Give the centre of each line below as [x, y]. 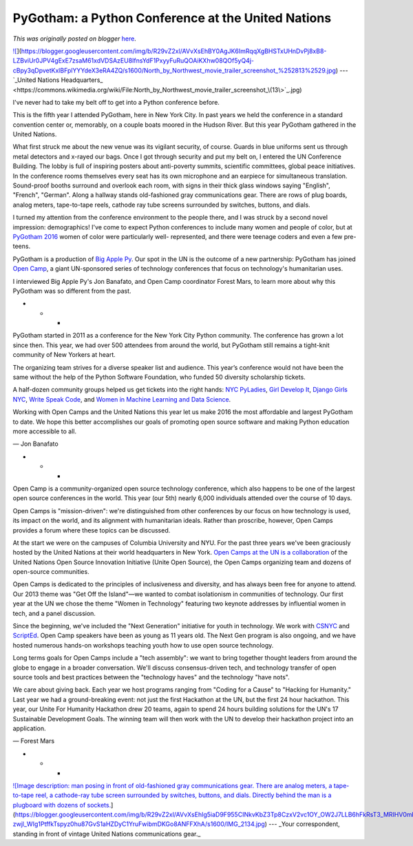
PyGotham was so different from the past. [72, 291]
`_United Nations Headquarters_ [58, 80]
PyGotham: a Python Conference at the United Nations [172, 18]
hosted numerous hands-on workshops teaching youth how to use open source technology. [143, 645]
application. [29, 728]
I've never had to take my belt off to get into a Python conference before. [116, 102]
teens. [22, 246]
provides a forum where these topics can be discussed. [92, 530]
